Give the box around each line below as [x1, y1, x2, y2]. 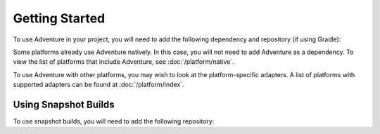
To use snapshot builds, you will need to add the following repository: [13, 117, 215, 126]
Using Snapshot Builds [13, 98, 115, 110]
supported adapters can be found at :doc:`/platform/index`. [13, 81, 184, 89]
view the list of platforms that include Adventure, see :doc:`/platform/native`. [13, 58, 235, 66]
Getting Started [13, 11, 106, 26]
